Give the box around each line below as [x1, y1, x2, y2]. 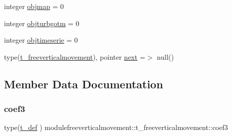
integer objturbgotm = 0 [4, 18, 79, 28]
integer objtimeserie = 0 [4, 35, 78, 45]
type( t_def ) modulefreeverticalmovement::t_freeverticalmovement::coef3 [4, 122, 228, 132]
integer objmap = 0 [4, 1, 64, 11]
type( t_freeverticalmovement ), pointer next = [4, 51, 145, 62]
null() [156, 51, 174, 62]
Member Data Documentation [4, 76, 163, 91]
